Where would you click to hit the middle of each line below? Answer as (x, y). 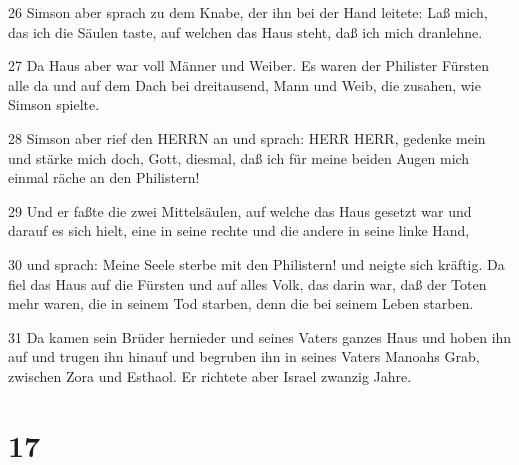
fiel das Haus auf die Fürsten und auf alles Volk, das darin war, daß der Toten (247, 283)
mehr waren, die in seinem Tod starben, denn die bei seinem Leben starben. (241, 303)
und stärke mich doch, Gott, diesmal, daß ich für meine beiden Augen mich (239, 157)
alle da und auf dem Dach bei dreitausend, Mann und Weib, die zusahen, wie (244, 84)
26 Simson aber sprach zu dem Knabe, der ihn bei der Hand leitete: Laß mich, (248, 12)
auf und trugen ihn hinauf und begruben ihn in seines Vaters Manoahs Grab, (244, 356)
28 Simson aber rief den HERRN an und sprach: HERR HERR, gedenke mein (247, 137)
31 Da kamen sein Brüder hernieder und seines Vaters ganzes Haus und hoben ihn (260, 336)
